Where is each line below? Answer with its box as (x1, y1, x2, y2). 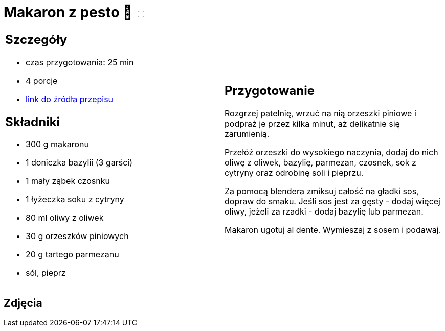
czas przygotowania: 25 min (26, 57, 134, 67)
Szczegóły (5, 32, 68, 47)
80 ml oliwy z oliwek (26, 212, 104, 223)
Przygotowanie (225, 83, 315, 99)
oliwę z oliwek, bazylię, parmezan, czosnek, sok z (225, 157, 416, 168)
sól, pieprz (26, 268, 66, 278)
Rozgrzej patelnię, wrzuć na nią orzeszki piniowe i (225, 108, 416, 119)
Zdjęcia (4, 296, 42, 310)
